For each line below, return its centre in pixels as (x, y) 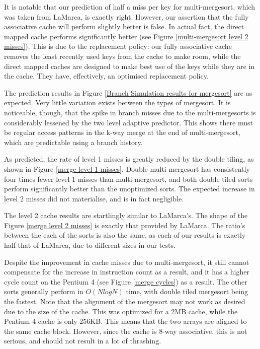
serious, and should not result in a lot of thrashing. (83, 341)
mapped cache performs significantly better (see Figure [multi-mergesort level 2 (126, 36)
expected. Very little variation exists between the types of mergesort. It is (117, 102)
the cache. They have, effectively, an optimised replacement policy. (106, 76)
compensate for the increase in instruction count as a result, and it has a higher (127, 272)
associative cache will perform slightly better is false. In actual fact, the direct (124, 26)
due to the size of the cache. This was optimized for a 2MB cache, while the (121, 311)
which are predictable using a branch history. (73, 142)
